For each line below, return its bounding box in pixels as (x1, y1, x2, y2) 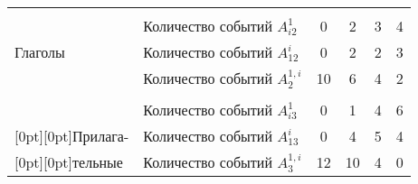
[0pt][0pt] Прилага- (14, 125, 129, 147)
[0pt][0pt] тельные (14, 152, 123, 173)
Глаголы (14, 41, 65, 62)
